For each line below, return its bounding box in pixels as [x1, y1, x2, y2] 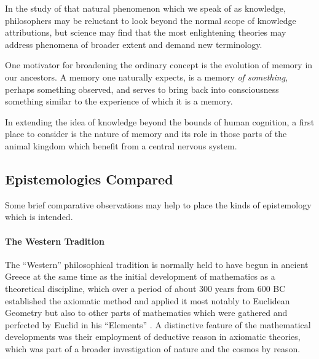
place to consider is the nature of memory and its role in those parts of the [5, 127, 287, 140]
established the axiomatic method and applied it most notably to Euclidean [5, 294, 290, 307]
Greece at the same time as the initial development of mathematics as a [5, 270, 275, 283]
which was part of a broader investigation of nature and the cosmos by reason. [5, 342, 301, 355]
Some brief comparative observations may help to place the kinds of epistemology [5, 198, 312, 211]
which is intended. [5, 210, 73, 223]
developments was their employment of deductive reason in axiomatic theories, [5, 330, 301, 343]
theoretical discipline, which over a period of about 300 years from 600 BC [5, 282, 286, 294]
